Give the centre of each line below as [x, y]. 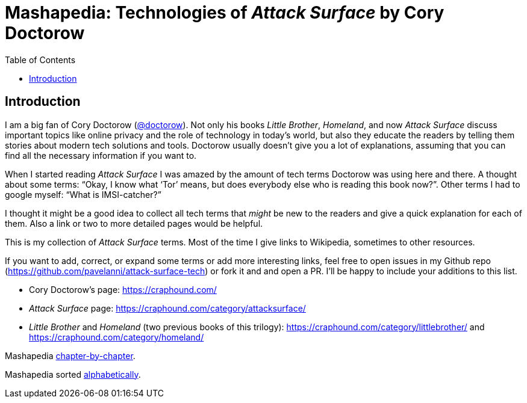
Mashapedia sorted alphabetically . [73, 374]
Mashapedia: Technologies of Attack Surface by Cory [225, 13]
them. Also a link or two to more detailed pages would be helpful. [134, 223]
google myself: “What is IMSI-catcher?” [83, 194]
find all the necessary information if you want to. [101, 155]
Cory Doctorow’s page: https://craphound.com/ [123, 289]
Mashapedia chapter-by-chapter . [70, 355]
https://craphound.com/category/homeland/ [117, 337]
